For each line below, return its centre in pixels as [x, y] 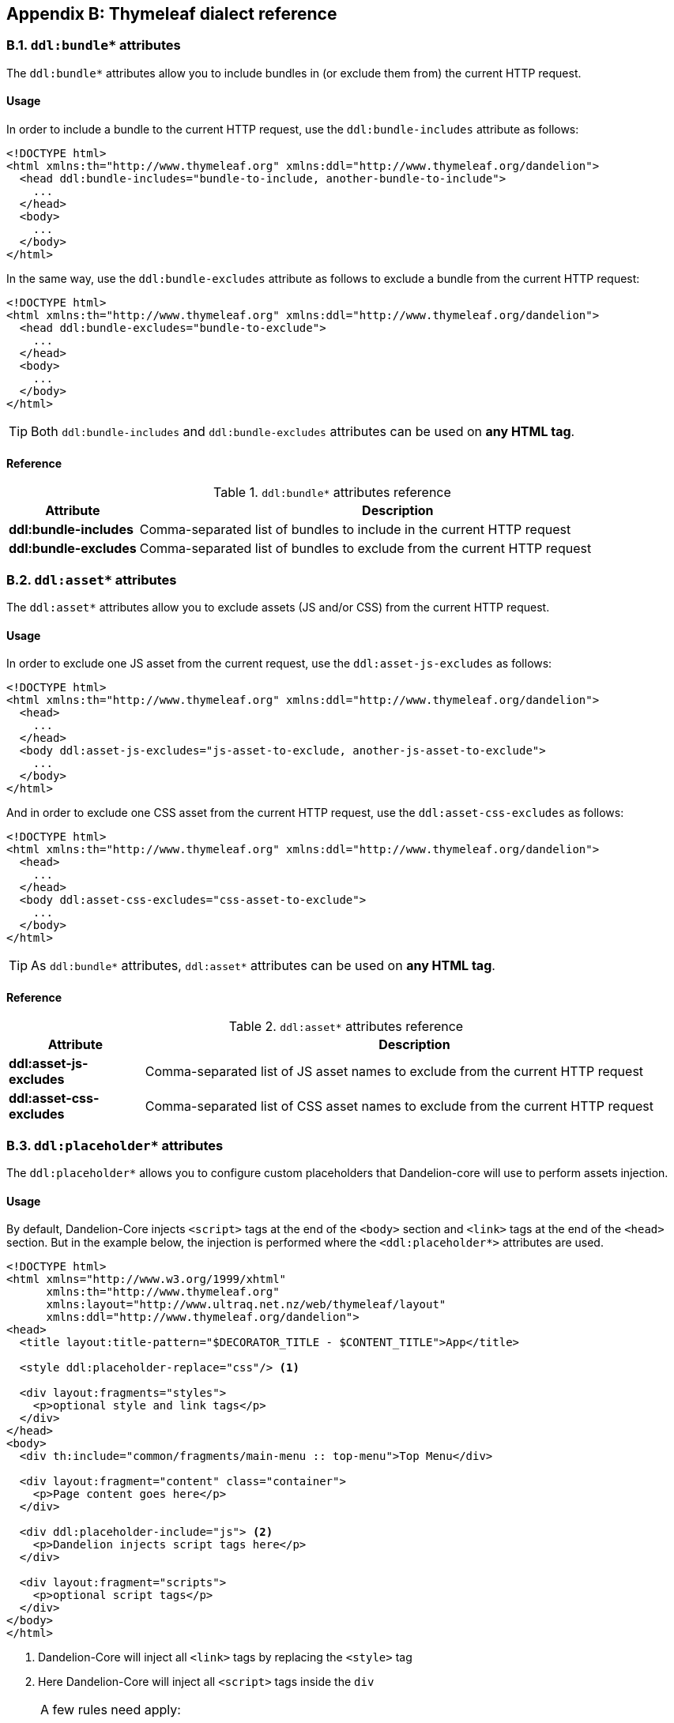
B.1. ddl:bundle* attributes [94, 45]
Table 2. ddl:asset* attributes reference [346, 1027]
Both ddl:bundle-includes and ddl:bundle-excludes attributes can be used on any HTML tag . [303, 432]
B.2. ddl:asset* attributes [92, 579]
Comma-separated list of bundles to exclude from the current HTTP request [365, 549]
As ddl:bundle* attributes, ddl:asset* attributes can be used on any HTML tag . [263, 966]
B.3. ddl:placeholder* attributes [115, 1145]
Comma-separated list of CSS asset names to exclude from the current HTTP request [399, 1106]
